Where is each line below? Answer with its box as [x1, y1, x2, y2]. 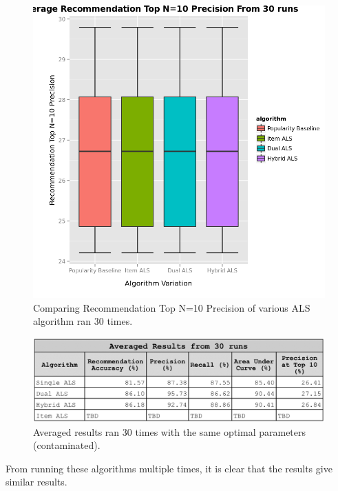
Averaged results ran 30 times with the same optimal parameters [33, 424, 306, 439]
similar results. [6, 474, 67, 489]
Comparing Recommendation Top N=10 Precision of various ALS [33, 300, 310, 314]
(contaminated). [33, 438, 101, 452]
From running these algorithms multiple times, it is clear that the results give [6, 461, 332, 475]
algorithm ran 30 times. [33, 314, 133, 328]
